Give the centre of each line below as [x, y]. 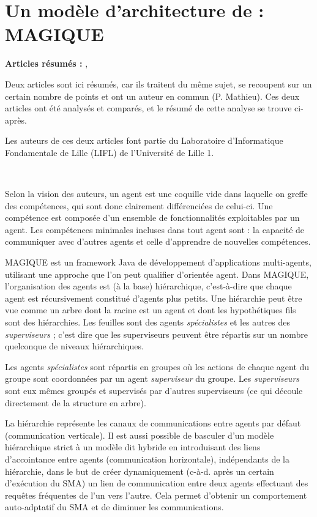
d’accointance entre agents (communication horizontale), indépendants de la [147, 459]
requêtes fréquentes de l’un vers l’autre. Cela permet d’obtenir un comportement [156, 495]
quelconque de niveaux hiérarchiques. [74, 346]
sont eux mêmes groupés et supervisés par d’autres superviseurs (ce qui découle [154, 390]
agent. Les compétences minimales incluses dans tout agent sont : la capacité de [155, 229]
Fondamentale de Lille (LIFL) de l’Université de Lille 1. [110, 152]
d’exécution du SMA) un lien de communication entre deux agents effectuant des [157, 483]
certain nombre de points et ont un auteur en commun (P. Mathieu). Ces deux [152, 96]
